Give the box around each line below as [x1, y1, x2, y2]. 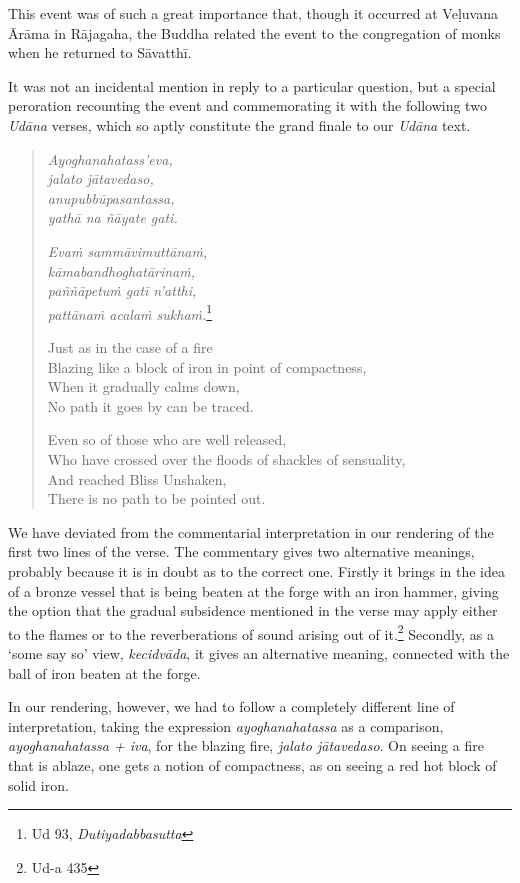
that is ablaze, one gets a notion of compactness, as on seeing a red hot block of [8, 754, 497, 775]
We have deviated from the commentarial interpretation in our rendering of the [8, 521, 494, 542]
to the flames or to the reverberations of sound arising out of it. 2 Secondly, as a [8, 620, 494, 644]
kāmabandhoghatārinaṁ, [47, 260, 196, 281]
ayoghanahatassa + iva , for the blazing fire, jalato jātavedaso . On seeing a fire [8, 735, 484, 756]
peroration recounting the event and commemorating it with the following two [8, 95, 487, 116]
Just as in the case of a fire [47, 336, 213, 357]
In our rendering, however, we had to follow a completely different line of [8, 696, 455, 717]
